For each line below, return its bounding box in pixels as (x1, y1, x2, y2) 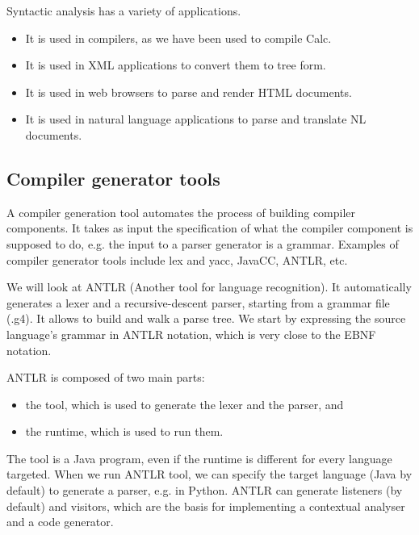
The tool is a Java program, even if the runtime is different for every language (6, 449, 392, 466)
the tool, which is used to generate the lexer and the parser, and (25, 395, 344, 412)
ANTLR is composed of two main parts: (6, 369, 205, 386)
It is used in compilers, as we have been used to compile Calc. (25, 29, 332, 46)
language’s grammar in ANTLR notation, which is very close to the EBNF (6, 325, 376, 342)
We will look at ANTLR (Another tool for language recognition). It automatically (6, 278, 412, 295)
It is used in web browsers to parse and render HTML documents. (25, 83, 352, 100)
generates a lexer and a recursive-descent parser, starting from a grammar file (6, 294, 390, 311)
